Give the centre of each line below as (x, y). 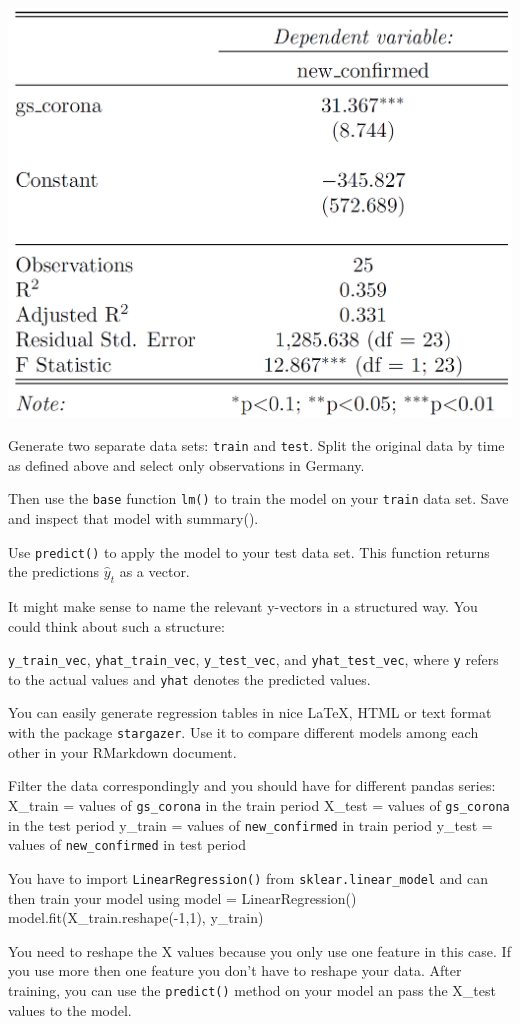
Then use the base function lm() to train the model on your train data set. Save (258, 498)
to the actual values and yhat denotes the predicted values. (189, 678)
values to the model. (70, 1009)
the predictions (54, 571)
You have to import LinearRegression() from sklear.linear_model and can (248, 877)
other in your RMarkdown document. (122, 751)
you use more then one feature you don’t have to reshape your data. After (235, 970)
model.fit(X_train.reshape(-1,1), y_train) (136, 917)
